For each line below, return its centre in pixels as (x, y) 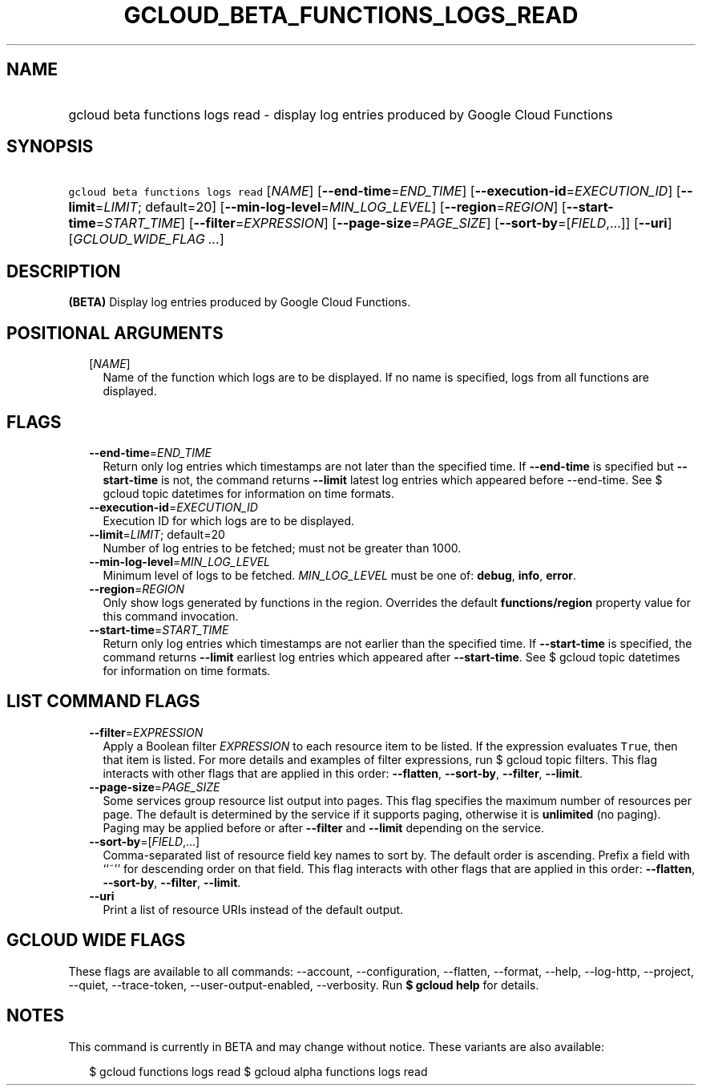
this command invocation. (171, 616)
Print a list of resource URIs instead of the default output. (253, 909)
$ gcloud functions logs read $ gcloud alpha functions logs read (258, 1071)
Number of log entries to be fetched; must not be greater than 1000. (282, 548)
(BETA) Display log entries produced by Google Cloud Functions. (240, 302)
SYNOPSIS (50, 147)
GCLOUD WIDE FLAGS (96, 940)
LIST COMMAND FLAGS (103, 702)
